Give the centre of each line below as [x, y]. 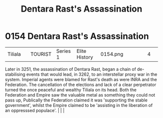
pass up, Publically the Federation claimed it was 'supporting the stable [76, 100]
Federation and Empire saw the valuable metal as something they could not [80, 95]
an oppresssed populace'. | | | [35, 110]
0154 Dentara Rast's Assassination [77, 36]
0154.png [112, 54]
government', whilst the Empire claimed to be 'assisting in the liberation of [79, 105]
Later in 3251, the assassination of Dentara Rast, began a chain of [71, 69]
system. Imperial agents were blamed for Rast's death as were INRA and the [81, 79]
